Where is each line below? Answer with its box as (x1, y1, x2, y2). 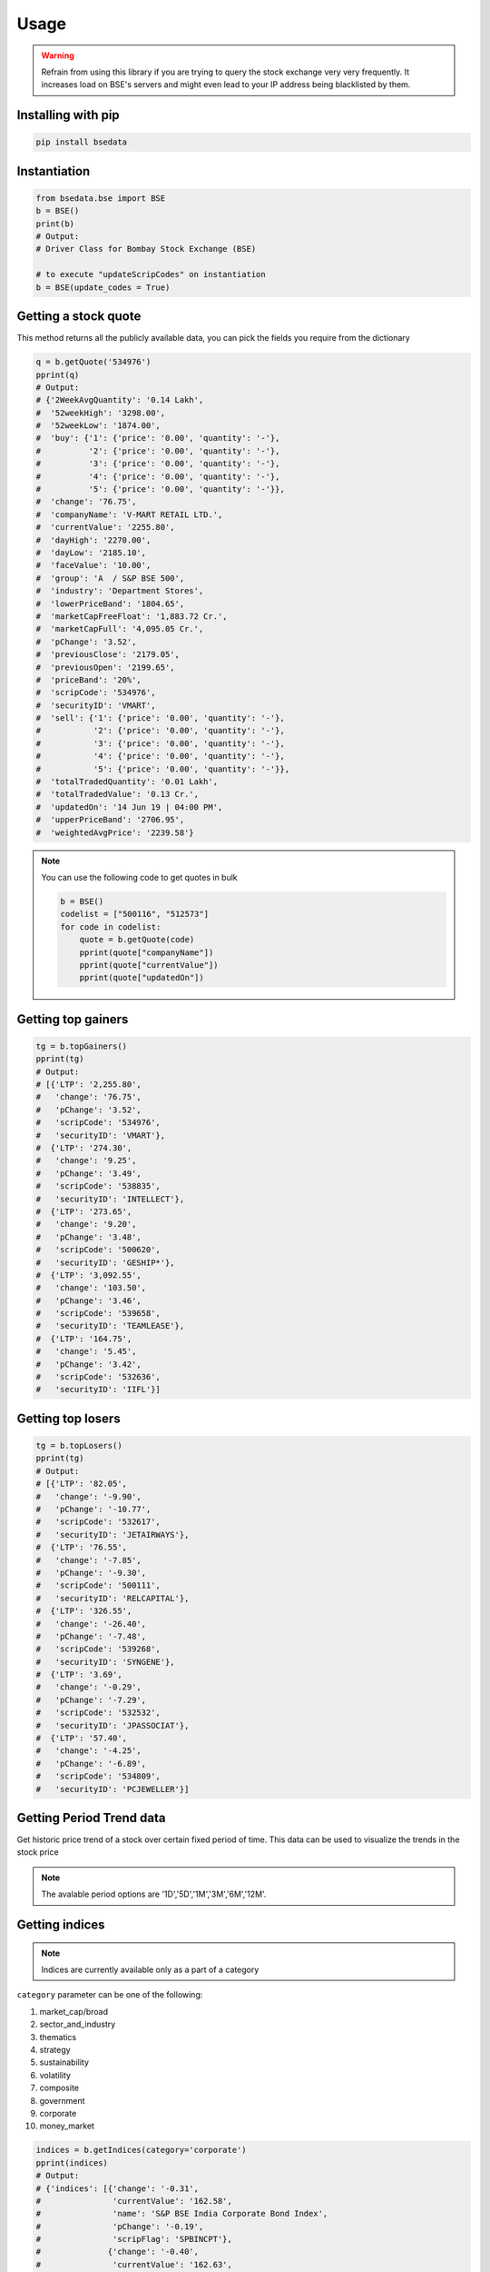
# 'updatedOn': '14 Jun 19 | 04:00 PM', (35, 802, 223, 812)
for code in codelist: (60, 922, 162, 932)
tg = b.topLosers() (35, 1440, 122, 1451)
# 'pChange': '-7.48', (35, 1631, 147, 1641)
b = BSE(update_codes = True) (35, 282, 171, 293)
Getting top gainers (16, 1011, 129, 1027)
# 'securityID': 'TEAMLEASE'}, (35, 1320, 185, 1331)
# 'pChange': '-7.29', (35, 1695, 147, 1705)
